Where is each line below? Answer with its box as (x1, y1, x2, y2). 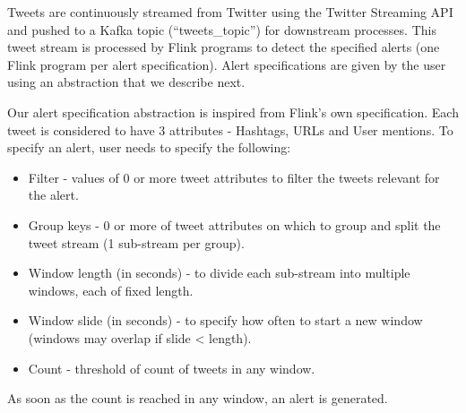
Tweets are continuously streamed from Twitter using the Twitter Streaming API (7, 3, 453, 21)
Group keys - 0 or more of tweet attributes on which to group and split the (28, 215, 441, 234)
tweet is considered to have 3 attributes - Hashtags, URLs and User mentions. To (7, 120, 453, 139)
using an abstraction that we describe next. (7, 73, 246, 91)
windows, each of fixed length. (28, 280, 194, 299)
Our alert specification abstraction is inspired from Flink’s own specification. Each (7, 102, 459, 121)
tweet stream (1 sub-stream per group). (28, 233, 245, 252)
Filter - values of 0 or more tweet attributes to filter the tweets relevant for (28, 168, 440, 186)
